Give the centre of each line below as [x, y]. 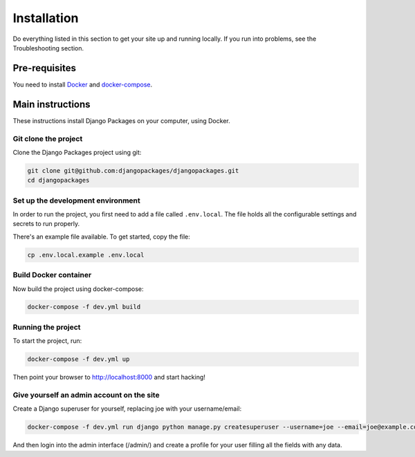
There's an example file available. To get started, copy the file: [101, 236]
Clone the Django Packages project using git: [77, 152]
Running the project [47, 327]
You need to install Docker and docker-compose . [82, 84]
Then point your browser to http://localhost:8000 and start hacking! [109, 377]
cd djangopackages [58, 180]
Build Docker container [52, 275]
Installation [46, 18]
